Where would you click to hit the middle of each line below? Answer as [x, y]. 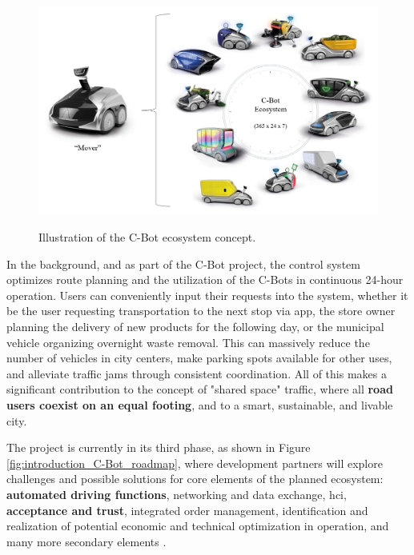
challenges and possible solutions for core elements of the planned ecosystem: [195, 479]
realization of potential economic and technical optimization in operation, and [198, 526]
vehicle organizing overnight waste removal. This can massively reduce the [188, 342]
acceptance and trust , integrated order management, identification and [187, 510]
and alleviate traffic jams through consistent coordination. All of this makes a [197, 373]
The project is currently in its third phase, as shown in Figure [159, 447]
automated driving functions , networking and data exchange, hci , [177, 494]
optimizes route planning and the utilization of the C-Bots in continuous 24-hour [205, 279]
